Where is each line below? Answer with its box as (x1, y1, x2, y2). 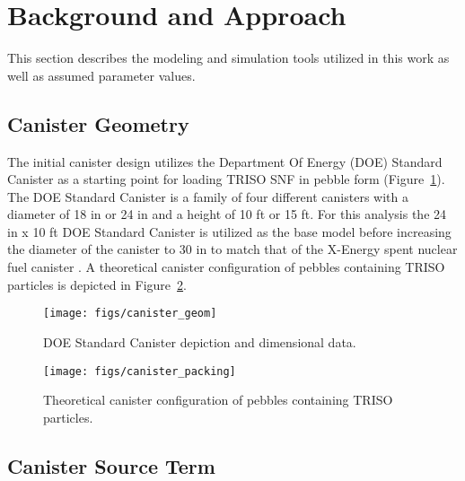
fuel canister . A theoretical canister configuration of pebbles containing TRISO (7, 258, 445, 276)
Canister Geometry (7, 109, 189, 137)
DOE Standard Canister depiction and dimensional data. (43, 332, 356, 351)
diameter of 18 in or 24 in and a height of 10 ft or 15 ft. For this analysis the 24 (7, 205, 447, 223)
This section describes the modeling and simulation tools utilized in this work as (7, 48, 450, 67)
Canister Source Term (7, 451, 215, 479)
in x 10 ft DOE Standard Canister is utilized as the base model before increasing (7, 222, 452, 240)
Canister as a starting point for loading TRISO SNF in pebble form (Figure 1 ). (7, 170, 445, 188)
